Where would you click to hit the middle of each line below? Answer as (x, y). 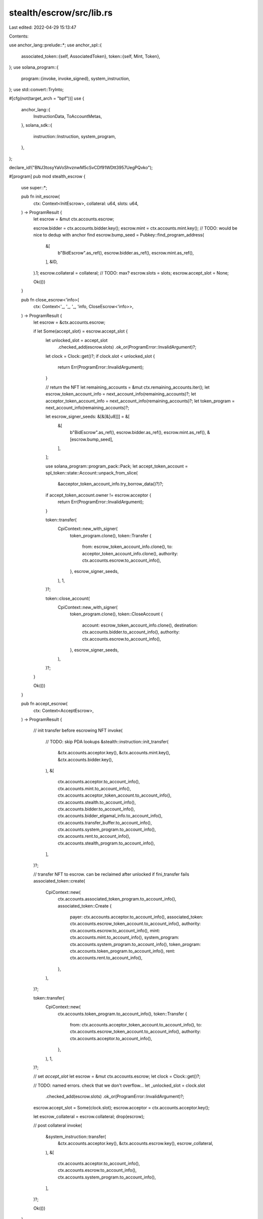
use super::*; (34, 187)
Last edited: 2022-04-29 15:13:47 (43, 27)
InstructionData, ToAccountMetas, (68, 117)
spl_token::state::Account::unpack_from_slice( (92, 473)
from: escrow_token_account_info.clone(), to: (127, 547)
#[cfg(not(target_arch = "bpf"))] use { (47, 98)
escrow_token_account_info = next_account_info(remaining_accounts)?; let (121, 394)
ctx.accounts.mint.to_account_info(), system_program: (125, 937)
